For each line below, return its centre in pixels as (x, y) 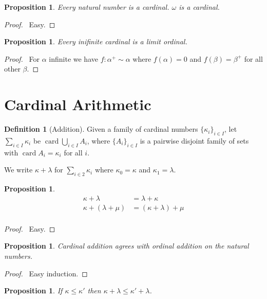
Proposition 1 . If (33, 291)
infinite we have (73, 58)
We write (18, 170)
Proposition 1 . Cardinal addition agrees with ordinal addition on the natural (127, 246)
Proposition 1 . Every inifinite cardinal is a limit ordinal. (96, 41)
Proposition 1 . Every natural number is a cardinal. (87, 7)
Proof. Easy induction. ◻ (46, 273)
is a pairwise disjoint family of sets (194, 140)
